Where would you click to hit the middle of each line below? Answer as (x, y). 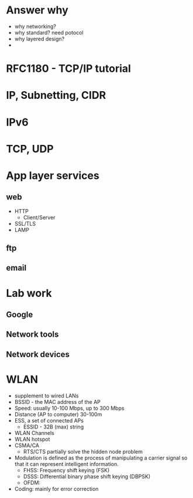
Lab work (29, 293)
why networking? (35, 26)
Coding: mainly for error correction (56, 489)
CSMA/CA (27, 445)
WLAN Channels (34, 433)
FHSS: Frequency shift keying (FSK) (66, 470)
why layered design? (39, 39)
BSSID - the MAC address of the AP (58, 402)
